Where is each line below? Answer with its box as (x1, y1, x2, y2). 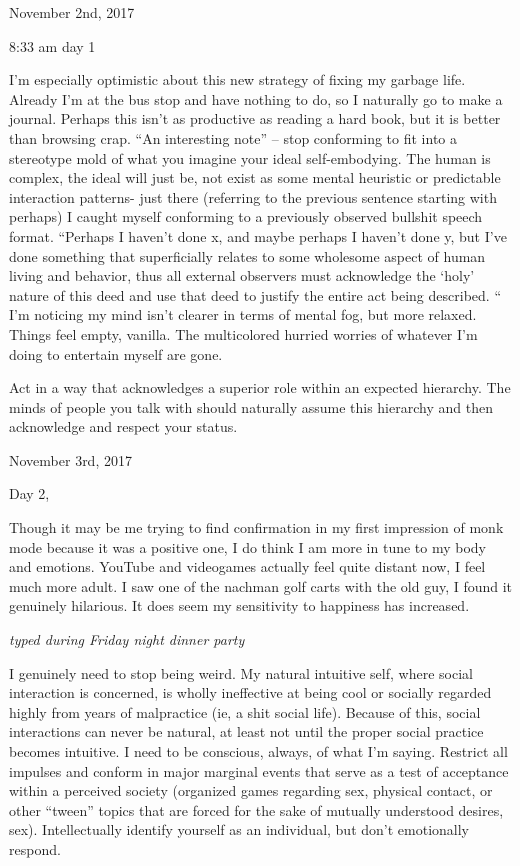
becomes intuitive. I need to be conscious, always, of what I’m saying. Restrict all (9, 741, 508, 761)
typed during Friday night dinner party (9, 629, 245, 650)
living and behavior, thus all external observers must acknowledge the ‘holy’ (9, 265, 475, 286)
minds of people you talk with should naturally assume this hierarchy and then (9, 396, 493, 417)
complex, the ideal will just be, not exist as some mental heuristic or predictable (9, 167, 501, 188)
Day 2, (9, 483, 50, 504)
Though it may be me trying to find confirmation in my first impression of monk (9, 517, 504, 538)
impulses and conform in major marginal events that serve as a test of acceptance (9, 760, 509, 781)
